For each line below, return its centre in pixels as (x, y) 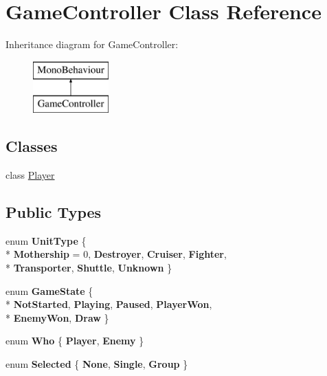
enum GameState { (49, 290)
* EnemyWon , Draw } (57, 317)
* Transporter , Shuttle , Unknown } (89, 268)
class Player (30, 175)
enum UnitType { (46, 240)
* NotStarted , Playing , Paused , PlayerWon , (109, 304)
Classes (32, 146)
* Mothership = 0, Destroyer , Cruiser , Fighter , (116, 254)
